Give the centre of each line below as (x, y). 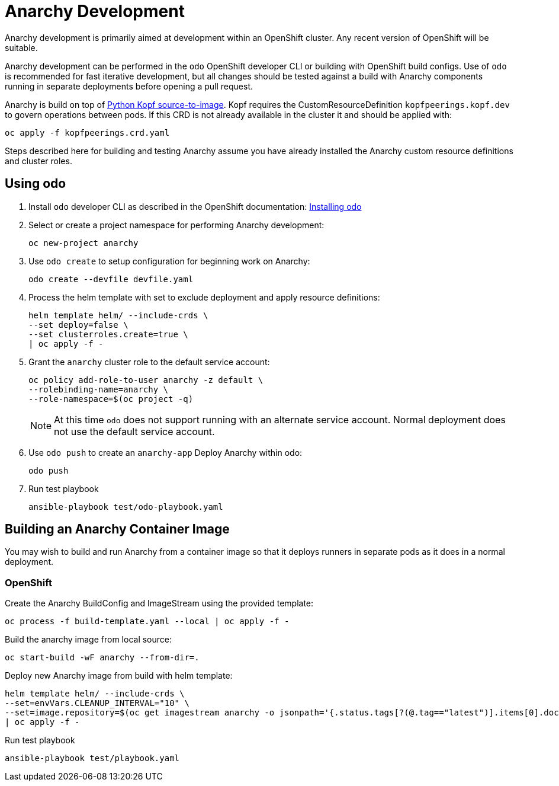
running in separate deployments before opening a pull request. (129, 86)
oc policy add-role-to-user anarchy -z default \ (146, 380)
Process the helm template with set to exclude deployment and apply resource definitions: (204, 297)
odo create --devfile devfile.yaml (111, 279)
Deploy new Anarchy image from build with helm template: (119, 676)
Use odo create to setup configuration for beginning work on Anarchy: (169, 261)
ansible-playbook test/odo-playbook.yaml (126, 507)
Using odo (36, 184)
